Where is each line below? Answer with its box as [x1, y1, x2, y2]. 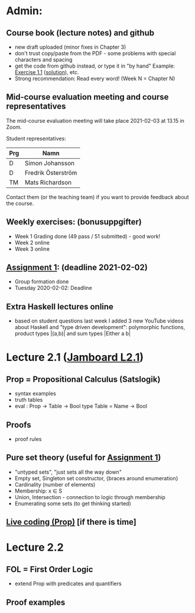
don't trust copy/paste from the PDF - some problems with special [14, 50, 176, 57]
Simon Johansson [24, 159, 75, 167]
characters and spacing [14, 56, 73, 63]
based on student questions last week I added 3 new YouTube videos [14, 317, 184, 324]
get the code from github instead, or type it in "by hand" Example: [14, 62, 175, 69]
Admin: [6, 4, 43, 18]
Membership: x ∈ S [14, 487, 63, 494]
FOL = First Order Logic [6, 564, 93, 574]
